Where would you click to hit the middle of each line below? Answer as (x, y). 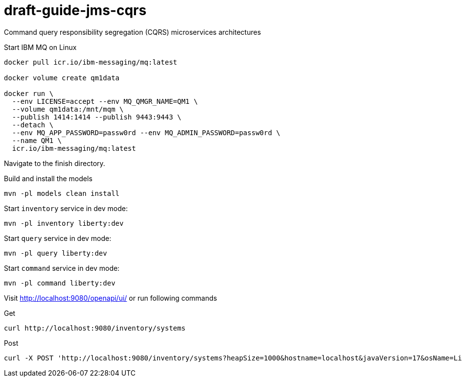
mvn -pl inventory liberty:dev (64, 223)
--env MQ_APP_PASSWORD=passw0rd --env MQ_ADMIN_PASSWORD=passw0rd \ (146, 132)
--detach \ (33, 125)
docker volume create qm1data (62, 78)
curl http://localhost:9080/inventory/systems (95, 328)
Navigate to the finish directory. (55, 163)
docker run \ (29, 93)
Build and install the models (48, 178)
